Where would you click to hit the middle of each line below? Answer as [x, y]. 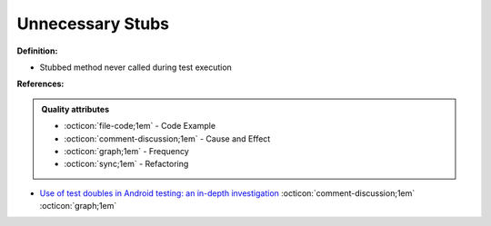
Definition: [37, 51]
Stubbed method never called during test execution [135, 67]
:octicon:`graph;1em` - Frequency [127, 151]
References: [40, 84]
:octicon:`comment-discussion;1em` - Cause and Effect [167, 138]
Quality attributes [75, 109]
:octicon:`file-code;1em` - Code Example [140, 126]
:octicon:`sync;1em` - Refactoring [126, 164]
